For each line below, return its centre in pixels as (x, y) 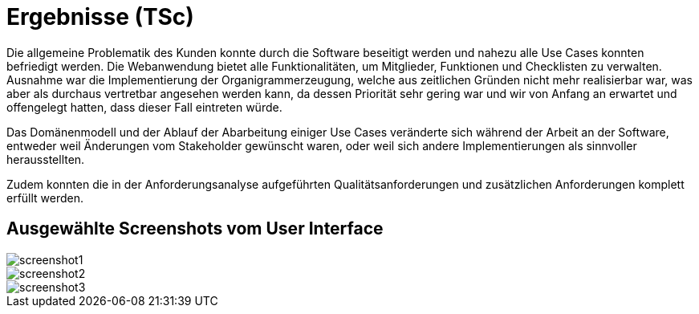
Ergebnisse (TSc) (100, 17)
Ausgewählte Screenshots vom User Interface (195, 229)
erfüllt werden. (45, 198)
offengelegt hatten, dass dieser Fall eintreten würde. (144, 107)
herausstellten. (46, 159)
